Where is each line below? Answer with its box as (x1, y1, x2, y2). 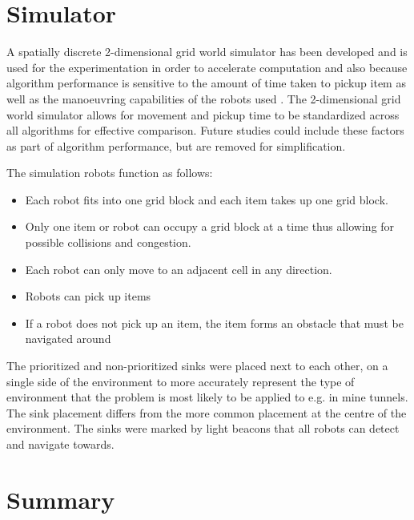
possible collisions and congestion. (25, 234, 191, 251)
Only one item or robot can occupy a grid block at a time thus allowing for (25, 218, 395, 235)
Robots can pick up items (25, 288, 151, 304)
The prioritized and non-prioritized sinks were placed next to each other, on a (6, 357, 388, 374)
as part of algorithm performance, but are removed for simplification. (6, 137, 346, 154)
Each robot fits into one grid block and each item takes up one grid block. (25, 191, 388, 208)
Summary (6, 482, 115, 515)
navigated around (25, 330, 111, 347)
